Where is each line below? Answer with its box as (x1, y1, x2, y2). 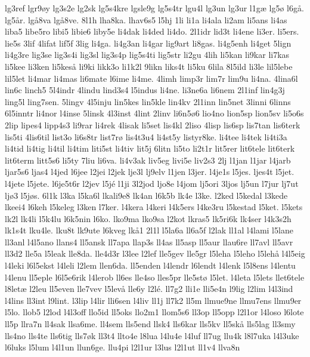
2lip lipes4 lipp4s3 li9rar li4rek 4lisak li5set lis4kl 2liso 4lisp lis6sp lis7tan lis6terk (5, 118, 300, 131)
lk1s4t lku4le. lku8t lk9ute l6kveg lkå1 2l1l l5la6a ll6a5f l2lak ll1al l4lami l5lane (5, 224, 293, 236)
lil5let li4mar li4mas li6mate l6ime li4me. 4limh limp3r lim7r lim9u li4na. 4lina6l (5, 72, 298, 84)
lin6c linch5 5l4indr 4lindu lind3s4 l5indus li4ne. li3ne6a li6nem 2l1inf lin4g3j (5, 84, 285, 96)
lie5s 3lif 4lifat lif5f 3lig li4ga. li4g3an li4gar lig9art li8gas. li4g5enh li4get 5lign (5, 36, 292, 49)
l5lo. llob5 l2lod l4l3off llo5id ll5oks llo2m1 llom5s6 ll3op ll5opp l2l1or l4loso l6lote (5, 306, 304, 318)
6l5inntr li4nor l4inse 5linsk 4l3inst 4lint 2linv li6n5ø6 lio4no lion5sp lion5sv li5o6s (5, 107, 304, 119)
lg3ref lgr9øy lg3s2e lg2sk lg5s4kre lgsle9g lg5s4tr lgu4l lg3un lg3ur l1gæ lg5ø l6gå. (5, 2, 304, 14)
